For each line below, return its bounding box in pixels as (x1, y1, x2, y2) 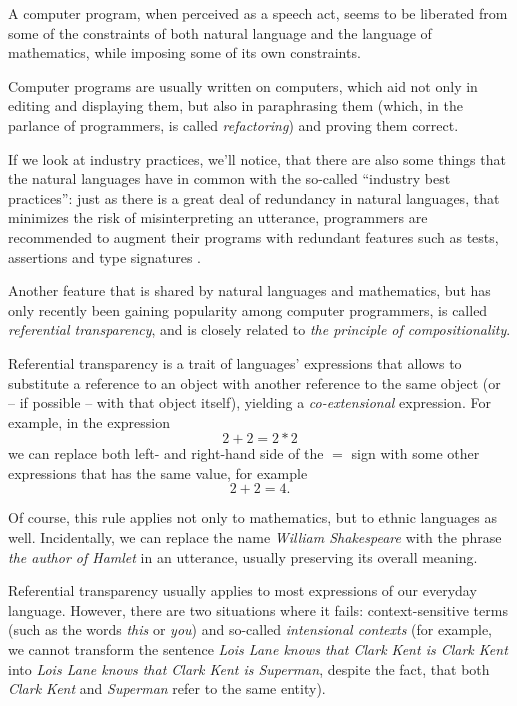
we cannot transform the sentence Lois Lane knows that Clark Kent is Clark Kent (8, 639, 508, 660)
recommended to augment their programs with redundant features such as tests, (8, 226, 499, 247)
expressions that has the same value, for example (8, 462, 308, 483)
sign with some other (351, 443, 480, 464)
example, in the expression (8, 411, 170, 432)
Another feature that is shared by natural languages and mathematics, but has (8, 280, 491, 301)
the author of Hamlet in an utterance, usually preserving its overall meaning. (8, 546, 478, 567)
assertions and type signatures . (8, 246, 201, 267)
